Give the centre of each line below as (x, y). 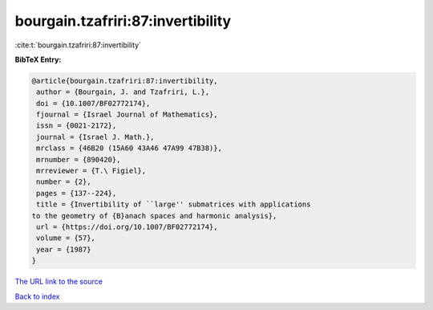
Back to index (37, 296)
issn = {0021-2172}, (77, 126)
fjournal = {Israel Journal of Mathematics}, (127, 115)
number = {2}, (64, 182)
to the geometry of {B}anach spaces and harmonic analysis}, (154, 216)
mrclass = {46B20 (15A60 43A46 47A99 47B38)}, (129, 148)
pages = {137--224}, (77, 193)
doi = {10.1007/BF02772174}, (93, 103)
